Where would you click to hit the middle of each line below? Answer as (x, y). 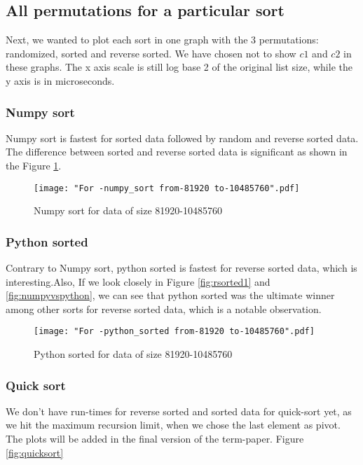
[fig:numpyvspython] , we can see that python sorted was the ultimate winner (170, 295)
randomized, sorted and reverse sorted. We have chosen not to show (151, 53)
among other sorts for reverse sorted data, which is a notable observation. (164, 308)
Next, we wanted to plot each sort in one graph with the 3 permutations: (162, 40)
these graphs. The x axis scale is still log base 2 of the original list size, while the (179, 67)
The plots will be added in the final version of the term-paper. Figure (155, 439)
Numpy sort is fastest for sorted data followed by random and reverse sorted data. (182, 138)
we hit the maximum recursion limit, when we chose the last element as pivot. (173, 425)
